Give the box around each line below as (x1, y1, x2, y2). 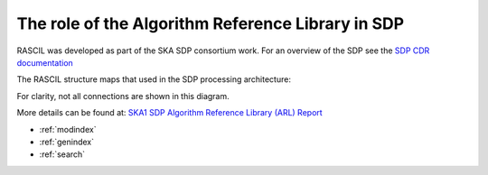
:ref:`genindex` (39, 136, 95, 147)
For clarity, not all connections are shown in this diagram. (16, 90, 230, 101)
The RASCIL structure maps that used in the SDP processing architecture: (16, 74, 291, 85)
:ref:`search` (39, 149, 86, 160)
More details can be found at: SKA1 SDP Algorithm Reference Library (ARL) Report (16, 107, 323, 118)
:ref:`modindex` (39, 124, 97, 134)
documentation (16, 57, 74, 68)
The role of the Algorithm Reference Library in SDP (16, 14, 405, 33)
